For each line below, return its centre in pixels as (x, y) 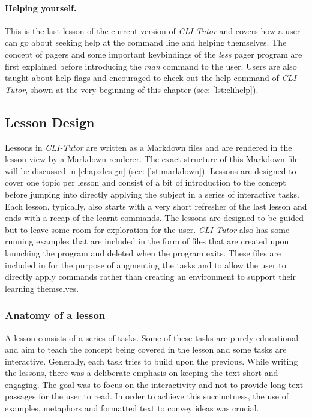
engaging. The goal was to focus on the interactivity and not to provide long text (154, 384)
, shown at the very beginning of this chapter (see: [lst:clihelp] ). (142, 89)
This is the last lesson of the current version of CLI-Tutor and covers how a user (153, 30)
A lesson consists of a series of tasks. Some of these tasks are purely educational (152, 337)
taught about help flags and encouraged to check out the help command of (142, 78)
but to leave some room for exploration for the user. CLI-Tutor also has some (147, 229)
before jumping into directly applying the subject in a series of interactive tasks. (152, 194)
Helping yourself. (41, 8)
